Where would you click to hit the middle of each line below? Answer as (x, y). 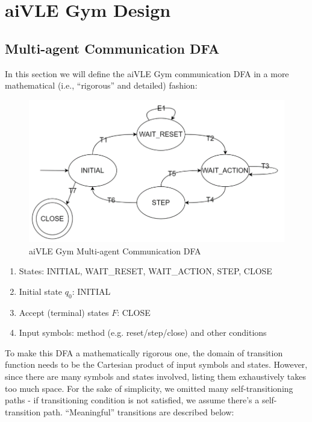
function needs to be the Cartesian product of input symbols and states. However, (156, 364)
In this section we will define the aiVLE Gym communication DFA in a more (147, 73)
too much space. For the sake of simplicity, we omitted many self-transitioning (149, 388)
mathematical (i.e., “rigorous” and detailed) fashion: (101, 85)
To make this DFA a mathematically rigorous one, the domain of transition (144, 352)
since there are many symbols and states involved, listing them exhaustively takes (155, 376)
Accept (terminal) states (64, 312)
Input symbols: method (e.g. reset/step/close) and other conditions (143, 332)
